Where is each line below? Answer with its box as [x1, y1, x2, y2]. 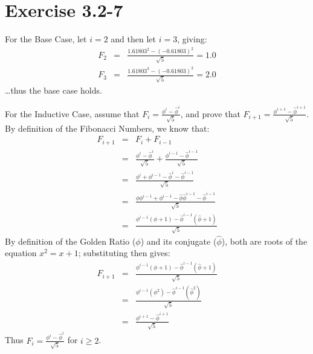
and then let [111, 33, 156, 45]
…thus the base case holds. [5, 83, 102, 96]
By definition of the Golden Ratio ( [5, 234, 136, 247]
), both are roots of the [221, 234, 308, 247]
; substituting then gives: [78, 246, 170, 259]
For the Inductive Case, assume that [5, 107, 140, 120]
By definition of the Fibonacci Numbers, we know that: [5, 121, 210, 134]
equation [5, 246, 37, 259]
